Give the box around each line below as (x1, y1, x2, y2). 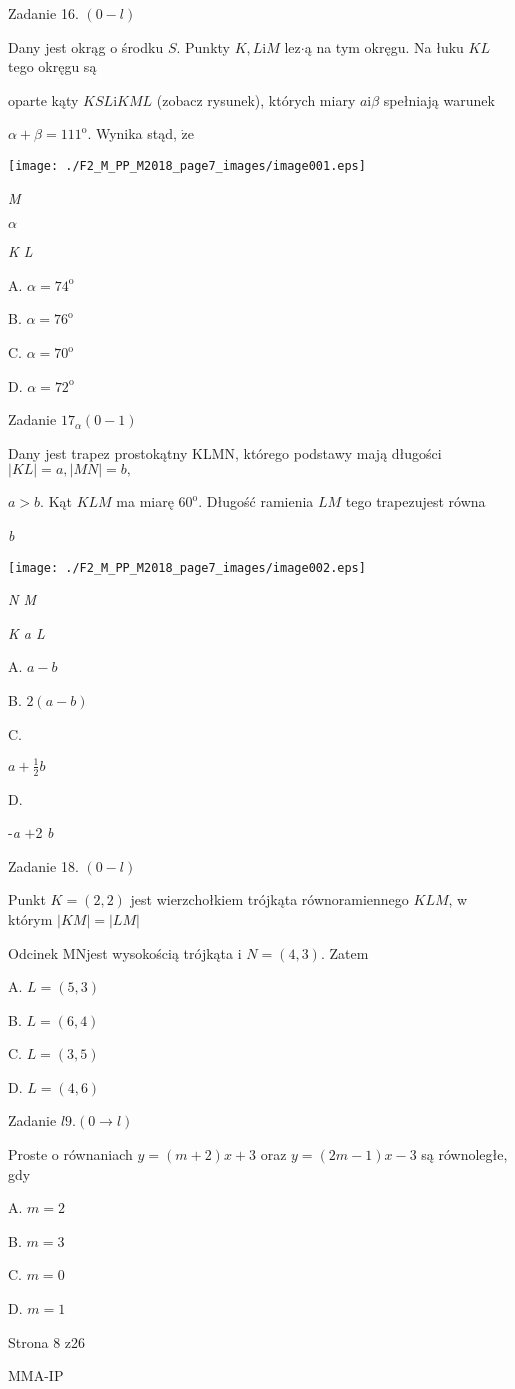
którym (8, 908, 53, 929)
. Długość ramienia (198, 491, 314, 512)
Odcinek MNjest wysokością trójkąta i (8, 942, 242, 963)
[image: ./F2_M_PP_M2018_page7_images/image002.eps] (8, 560, 366, 575)
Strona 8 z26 (8, 1331, 86, 1352)
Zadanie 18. (8, 855, 79, 876)
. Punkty (176, 36, 230, 57)
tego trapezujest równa (345, 491, 486, 512)
